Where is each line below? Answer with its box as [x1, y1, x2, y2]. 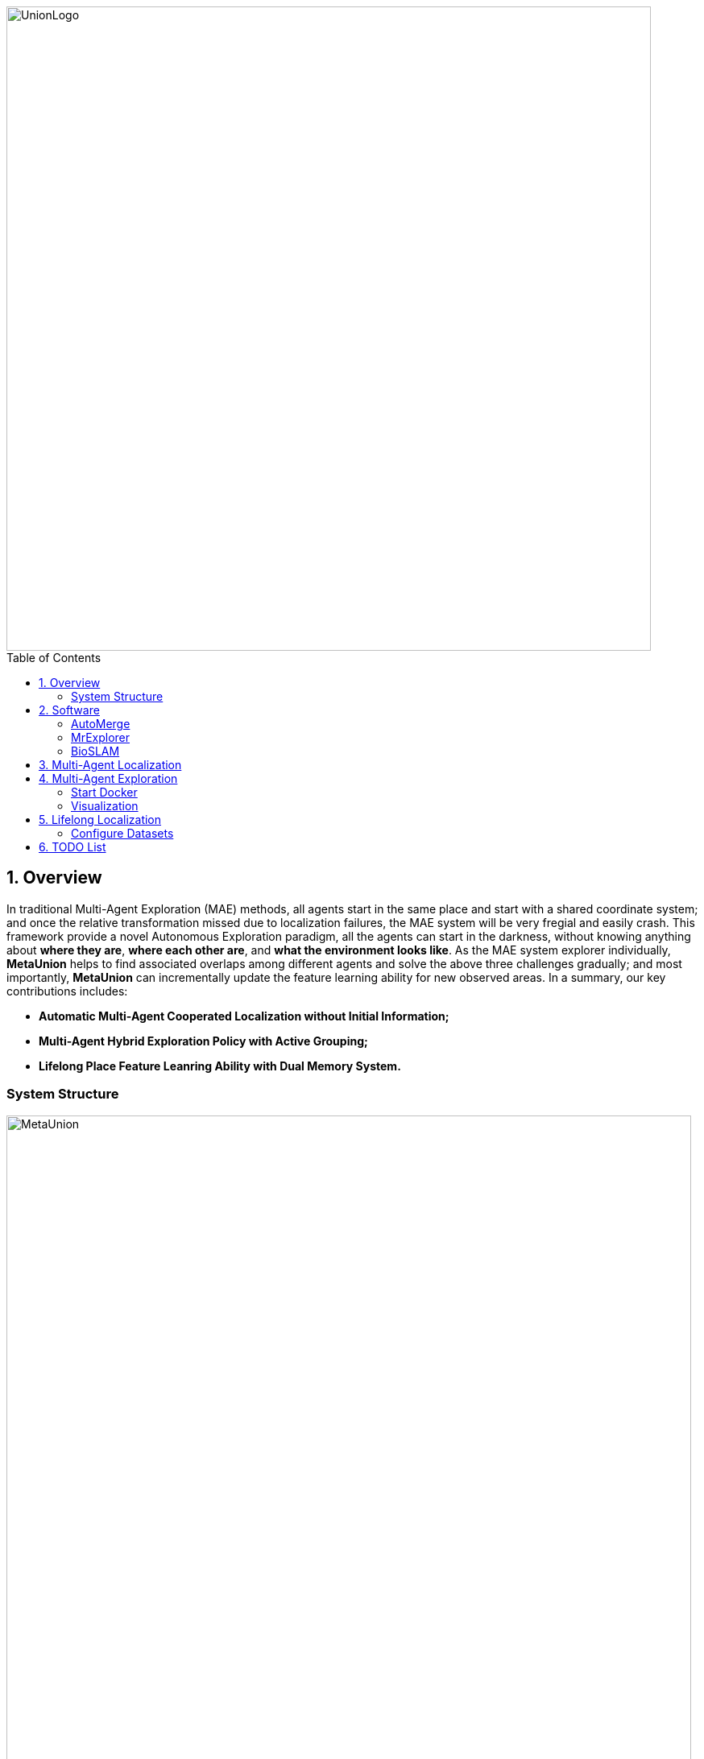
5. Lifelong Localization [39, 813, 162, 826]
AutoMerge [71, 717, 130, 731]
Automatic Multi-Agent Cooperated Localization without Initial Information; [39, 1008, 449, 1023]
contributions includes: [6, 983, 128, 998]
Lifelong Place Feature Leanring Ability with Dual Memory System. [39, 1058, 401, 1073]
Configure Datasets [71, 826, 174, 840]
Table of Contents [6, 651, 101, 664]
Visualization [71, 799, 139, 813]
